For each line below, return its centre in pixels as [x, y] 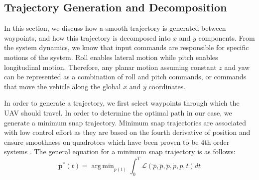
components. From [227, 37]
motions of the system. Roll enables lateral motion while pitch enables [111, 57]
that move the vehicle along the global [63, 86]
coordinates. [167, 86]
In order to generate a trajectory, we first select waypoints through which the [122, 103]
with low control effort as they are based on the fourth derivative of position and [127, 132]
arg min [103, 166]
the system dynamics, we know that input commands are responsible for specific [127, 47]
